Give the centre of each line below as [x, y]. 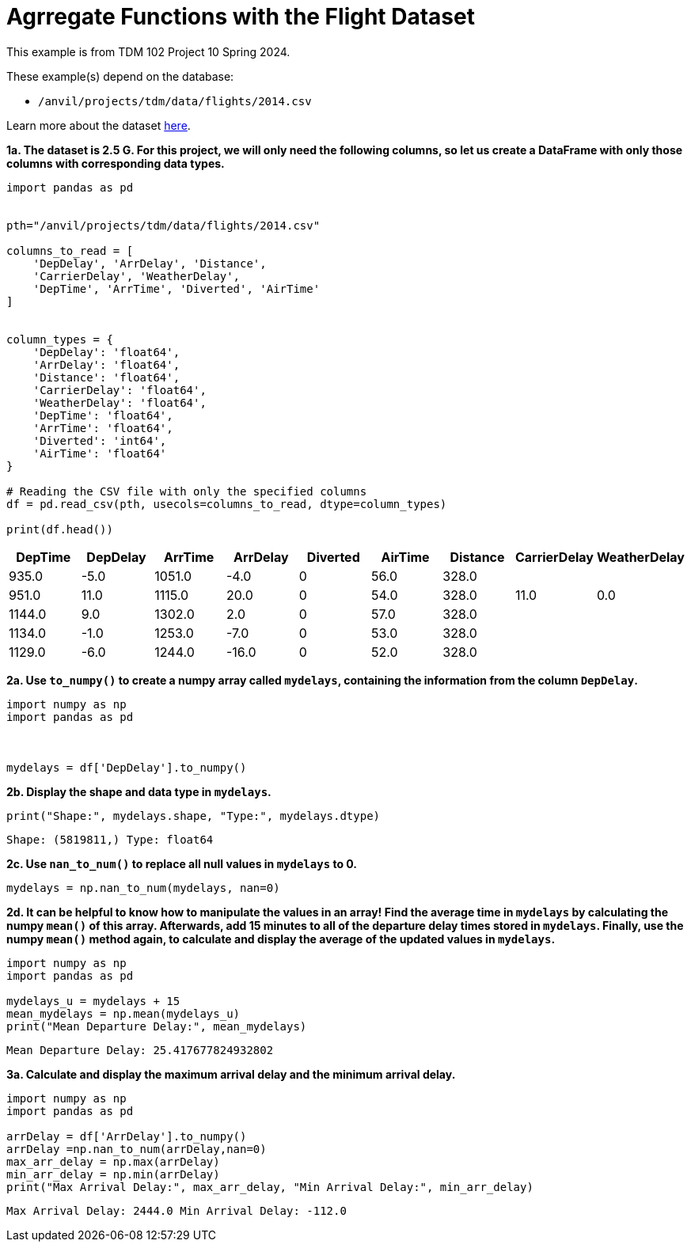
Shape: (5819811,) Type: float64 [110, 839]
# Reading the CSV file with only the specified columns [187, 491]
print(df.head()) [60, 529]
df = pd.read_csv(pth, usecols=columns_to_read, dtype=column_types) [227, 504]
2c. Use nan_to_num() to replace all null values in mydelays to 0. [182, 863]
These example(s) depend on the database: [120, 76]
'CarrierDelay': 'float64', [120, 390]
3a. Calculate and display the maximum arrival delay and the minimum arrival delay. [231, 1074]
